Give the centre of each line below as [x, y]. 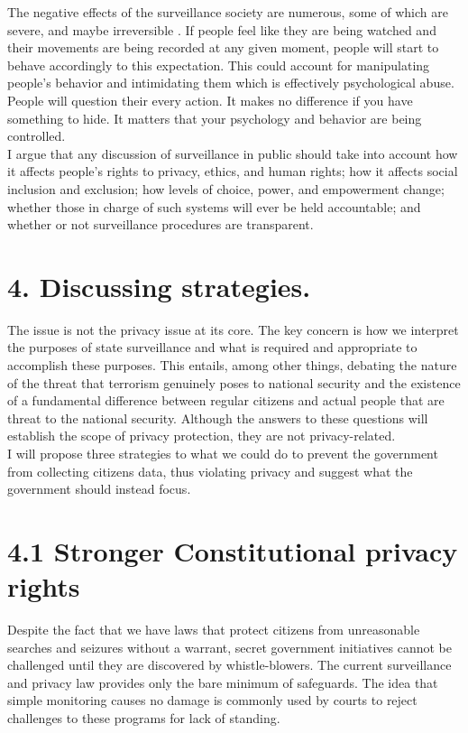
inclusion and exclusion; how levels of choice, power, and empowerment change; [226, 188]
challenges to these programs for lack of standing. [144, 718]
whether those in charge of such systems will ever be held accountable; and [214, 206]
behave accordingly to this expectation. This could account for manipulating [219, 65]
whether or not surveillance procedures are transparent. [161, 224]
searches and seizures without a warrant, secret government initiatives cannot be [229, 647]
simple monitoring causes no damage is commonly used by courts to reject [212, 700]
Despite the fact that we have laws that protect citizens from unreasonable [214, 630]
